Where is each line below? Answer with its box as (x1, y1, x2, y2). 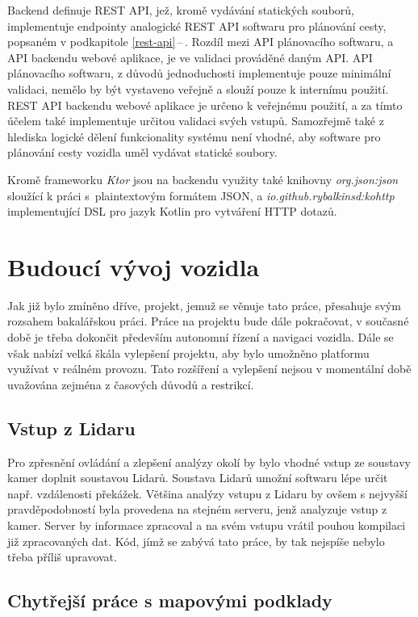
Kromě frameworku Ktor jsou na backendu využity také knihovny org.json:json (7, 170, 399, 187)
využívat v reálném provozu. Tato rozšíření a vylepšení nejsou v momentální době (7, 360, 412, 377)
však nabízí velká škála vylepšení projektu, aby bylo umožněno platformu (7, 344, 370, 361)
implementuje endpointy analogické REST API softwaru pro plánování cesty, (7, 17, 387, 34)
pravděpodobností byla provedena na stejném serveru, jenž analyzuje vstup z (7, 501, 387, 518)
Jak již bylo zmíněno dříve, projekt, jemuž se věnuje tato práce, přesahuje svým (7, 296, 401, 313)
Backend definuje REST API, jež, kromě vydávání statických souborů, (7, 2, 354, 18)
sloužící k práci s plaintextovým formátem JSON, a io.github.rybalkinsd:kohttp (7, 187, 395, 204)
